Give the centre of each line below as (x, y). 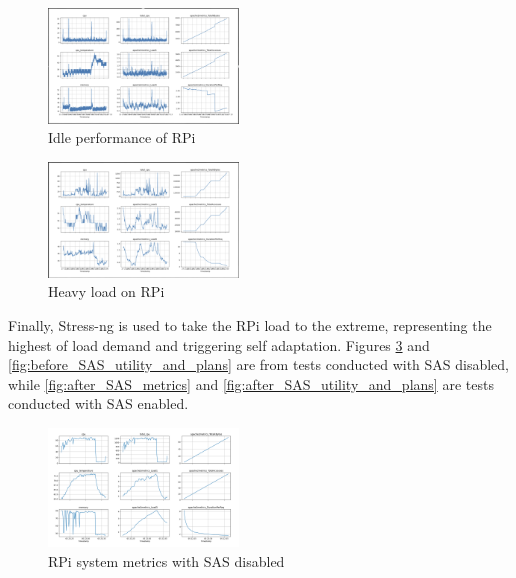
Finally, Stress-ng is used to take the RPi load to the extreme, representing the (250, 324)
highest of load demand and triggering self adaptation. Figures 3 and (219, 344)
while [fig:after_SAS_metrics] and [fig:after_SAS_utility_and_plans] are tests (251, 383)
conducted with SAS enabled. (98, 403)
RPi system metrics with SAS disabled (166, 560)
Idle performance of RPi (122, 137)
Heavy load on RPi (106, 291)
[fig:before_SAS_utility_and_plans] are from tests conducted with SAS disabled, (259, 364)
